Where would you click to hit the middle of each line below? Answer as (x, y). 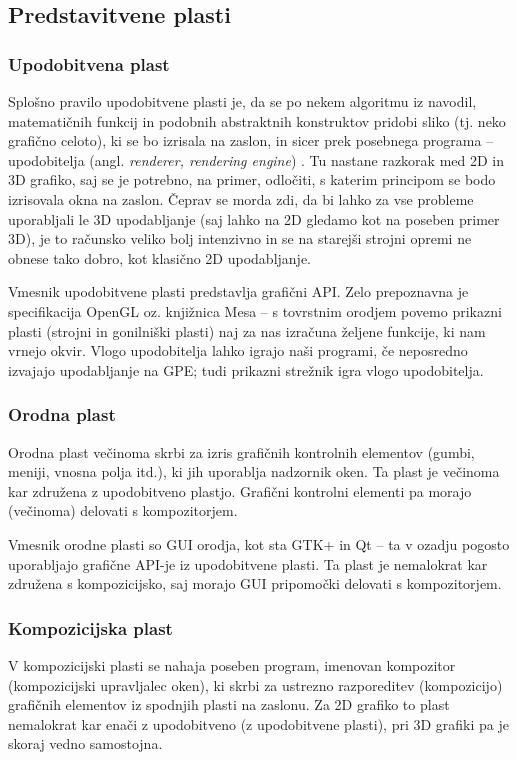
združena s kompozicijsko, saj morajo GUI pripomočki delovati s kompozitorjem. (255, 583)
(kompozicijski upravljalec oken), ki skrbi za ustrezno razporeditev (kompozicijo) (255, 684)
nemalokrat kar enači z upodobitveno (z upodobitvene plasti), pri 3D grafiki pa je (258, 723)
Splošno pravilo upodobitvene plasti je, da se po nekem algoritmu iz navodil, (242, 101)
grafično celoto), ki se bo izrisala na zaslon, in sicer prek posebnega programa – (251, 140)
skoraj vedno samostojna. (85, 743)
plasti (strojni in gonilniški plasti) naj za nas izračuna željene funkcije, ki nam (247, 330)
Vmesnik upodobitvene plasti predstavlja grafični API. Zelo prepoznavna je (238, 291)
